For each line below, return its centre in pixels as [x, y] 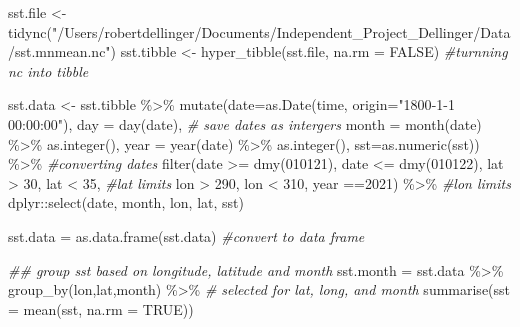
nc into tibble [48, 70]
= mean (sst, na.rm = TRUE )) [101, 308]
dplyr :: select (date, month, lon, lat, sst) [126, 202]
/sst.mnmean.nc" [59, 51]
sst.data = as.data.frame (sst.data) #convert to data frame [186, 235]
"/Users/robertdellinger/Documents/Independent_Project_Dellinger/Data [281, 31]
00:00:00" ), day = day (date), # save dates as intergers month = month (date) [245, 123]
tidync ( [30, 31]
